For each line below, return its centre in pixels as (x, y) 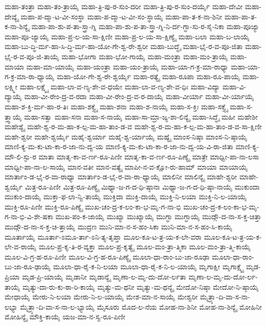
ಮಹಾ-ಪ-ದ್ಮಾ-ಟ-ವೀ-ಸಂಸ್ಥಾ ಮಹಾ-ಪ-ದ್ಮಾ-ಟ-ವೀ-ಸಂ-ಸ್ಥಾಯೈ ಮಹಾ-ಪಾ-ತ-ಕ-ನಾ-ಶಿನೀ (122, 16)
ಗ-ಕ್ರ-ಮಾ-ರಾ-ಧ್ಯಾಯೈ (30, 76)
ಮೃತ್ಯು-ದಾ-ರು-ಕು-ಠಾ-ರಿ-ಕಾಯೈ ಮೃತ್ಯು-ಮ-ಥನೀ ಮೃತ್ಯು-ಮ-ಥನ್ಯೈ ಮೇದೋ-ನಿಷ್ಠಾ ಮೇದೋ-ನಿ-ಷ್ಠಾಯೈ (140, 286)
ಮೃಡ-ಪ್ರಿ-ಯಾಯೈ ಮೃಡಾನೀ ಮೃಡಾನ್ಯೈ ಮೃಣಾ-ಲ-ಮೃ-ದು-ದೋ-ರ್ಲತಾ (104, 277)
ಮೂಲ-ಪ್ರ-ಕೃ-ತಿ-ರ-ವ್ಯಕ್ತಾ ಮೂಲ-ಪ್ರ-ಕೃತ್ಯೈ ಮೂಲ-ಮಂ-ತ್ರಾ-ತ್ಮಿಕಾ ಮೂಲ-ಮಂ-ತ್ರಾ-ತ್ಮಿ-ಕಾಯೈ (145, 247)
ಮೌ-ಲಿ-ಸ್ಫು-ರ (20, 156)
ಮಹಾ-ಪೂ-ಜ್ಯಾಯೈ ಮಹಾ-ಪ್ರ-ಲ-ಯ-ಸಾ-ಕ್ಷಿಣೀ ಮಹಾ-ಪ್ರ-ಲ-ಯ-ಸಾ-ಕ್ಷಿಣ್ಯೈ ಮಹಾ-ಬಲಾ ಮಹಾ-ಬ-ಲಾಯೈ (127, 36)
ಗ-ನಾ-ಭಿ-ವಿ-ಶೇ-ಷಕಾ (29, 216)
